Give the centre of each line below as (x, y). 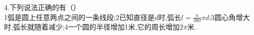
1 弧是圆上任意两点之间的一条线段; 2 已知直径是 (79, 17)
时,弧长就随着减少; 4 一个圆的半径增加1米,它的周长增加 (92, 27)
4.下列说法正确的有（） (42, 7)
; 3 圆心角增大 (229, 17)
